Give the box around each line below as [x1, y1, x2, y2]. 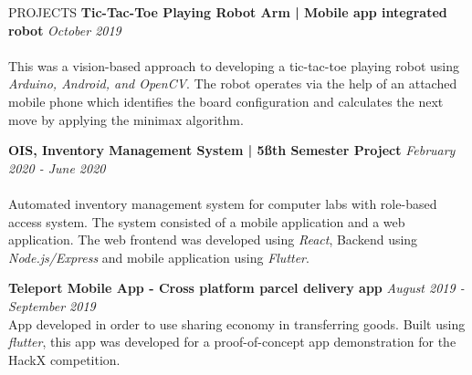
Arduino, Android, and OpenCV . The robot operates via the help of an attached [8, 74, 457, 93]
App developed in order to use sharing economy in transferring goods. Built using [8, 314, 466, 333]
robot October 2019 [8, 20, 121, 39]
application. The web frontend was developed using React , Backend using [8, 230, 418, 249]
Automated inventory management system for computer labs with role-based [8, 193, 437, 213]
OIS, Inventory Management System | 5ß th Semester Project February [8, 141, 456, 160]
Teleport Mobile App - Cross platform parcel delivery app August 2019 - [8, 278, 465, 297]
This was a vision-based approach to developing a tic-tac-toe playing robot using [8, 56, 459, 75]
